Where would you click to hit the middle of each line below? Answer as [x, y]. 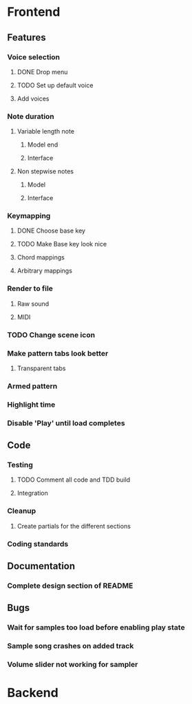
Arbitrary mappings [44, 271]
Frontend [34, 12]
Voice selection [34, 57]
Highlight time [31, 405]
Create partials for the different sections [74, 526]
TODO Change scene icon [51, 334]
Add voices [33, 98]
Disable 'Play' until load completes [66, 423]
